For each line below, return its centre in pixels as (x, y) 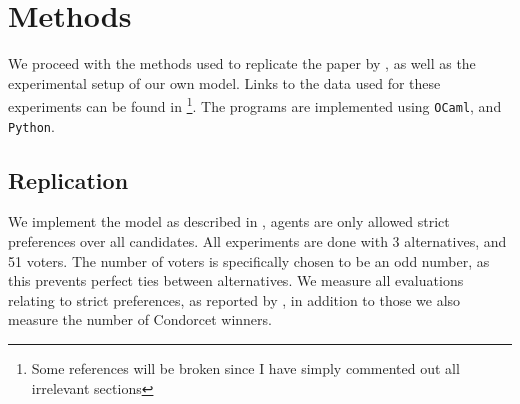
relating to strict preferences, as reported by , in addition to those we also (234, 299)
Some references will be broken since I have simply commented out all (245, 368)
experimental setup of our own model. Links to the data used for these (224, 82)
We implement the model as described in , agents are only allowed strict (229, 221)
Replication (68, 179)
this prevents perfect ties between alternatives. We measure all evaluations (236, 280)
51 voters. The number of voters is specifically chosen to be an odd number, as (249, 260)
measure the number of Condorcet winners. (140, 319)
